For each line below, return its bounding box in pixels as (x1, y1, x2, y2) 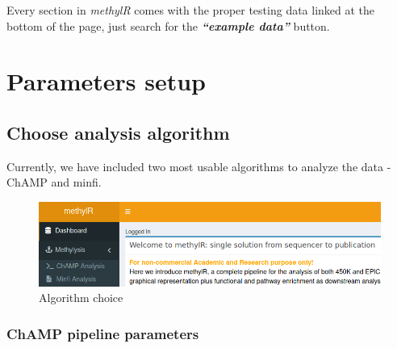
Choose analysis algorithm (6, 119, 230, 145)
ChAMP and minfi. (6, 174, 102, 191)
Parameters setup (6, 65, 207, 98)
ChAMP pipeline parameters (6, 323, 199, 343)
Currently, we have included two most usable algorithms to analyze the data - (6, 157, 391, 174)
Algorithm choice (39, 289, 123, 306)
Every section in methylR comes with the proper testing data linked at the (6, 2, 375, 18)
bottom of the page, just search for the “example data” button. (6, 17, 330, 34)
